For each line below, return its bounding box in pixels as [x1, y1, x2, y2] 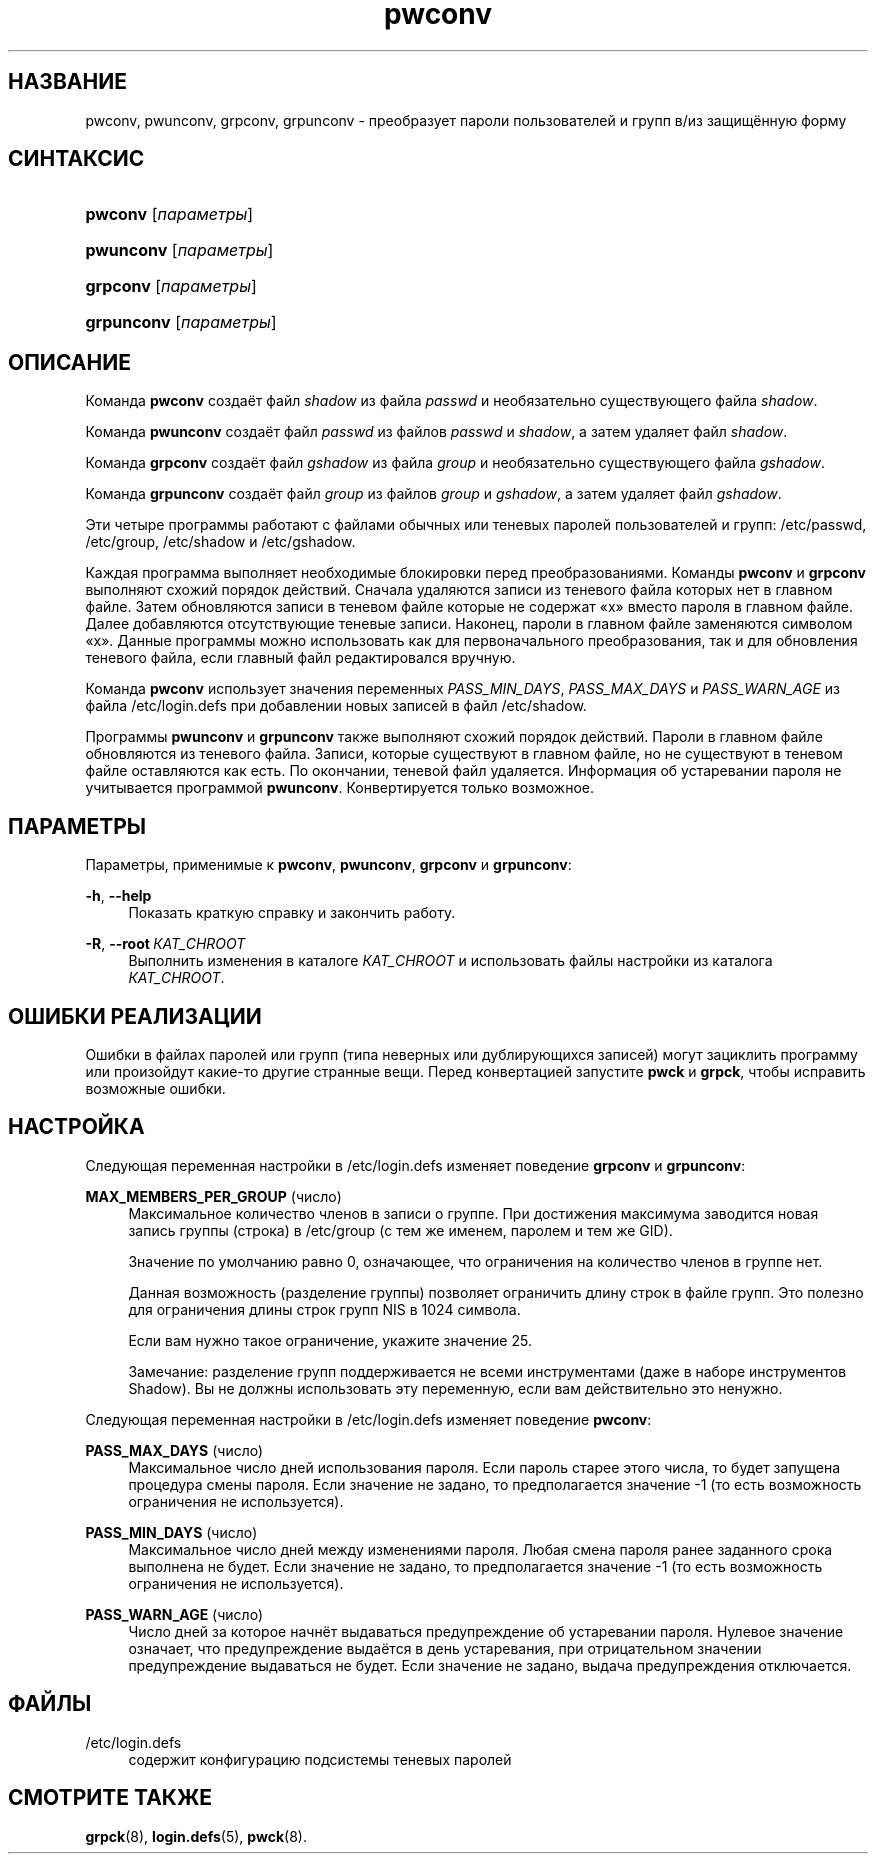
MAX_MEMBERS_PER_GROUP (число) [85, 1187, 342, 1205]
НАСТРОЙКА [8, 1114, 145, 1140]
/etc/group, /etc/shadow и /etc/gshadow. [85, 533, 356, 551]
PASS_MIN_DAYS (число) [85, 1523, 258, 1541]
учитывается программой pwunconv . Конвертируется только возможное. [85, 779, 595, 797]
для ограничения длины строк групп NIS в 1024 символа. [128, 1300, 521, 1318]
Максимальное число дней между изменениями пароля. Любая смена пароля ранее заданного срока [128, 1540, 833, 1558]
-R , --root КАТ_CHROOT [85, 935, 246, 953]
